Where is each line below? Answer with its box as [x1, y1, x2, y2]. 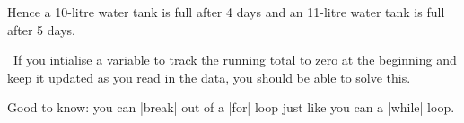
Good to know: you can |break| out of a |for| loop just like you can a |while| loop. [7, 98, 455, 117]
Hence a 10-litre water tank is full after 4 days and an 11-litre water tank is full [7, 3, 445, 21]
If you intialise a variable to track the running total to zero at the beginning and [13, 50, 457, 69]
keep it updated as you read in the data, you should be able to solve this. [7, 67, 411, 86]
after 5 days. [7, 20, 75, 39]
